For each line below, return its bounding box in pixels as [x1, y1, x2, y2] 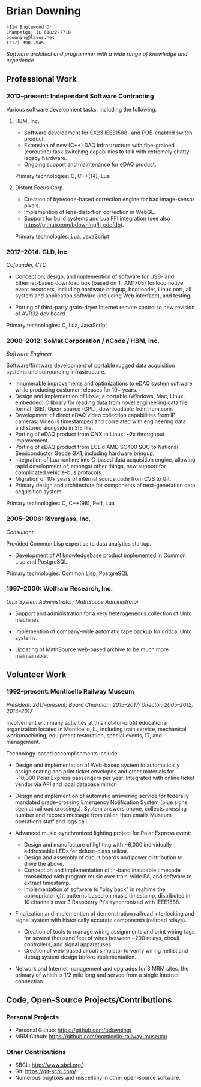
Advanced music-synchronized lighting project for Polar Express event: [14, 829, 192, 836]
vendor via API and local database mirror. [14, 781, 118, 788]
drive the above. [23, 860, 64, 867]
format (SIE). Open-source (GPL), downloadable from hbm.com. [14, 405, 173, 412]
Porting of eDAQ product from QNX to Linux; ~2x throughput [14, 430, 165, 438]
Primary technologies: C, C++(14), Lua [14, 172, 110, 179]
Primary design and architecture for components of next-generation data [14, 481, 196, 489]
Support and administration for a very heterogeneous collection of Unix [14, 610, 191, 617]
